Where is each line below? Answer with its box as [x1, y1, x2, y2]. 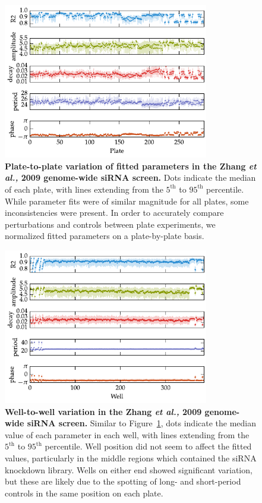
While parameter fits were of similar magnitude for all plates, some [5, 194, 249, 207]
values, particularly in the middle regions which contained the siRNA [5, 451, 257, 464]
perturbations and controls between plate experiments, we [5, 218, 216, 230]
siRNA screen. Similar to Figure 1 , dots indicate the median [27, 417, 257, 429]
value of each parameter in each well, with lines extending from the [5, 428, 250, 441]
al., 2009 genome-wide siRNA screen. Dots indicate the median [5, 171, 256, 184]
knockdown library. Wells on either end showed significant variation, [5, 463, 252, 476]
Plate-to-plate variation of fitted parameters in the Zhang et [5, 159, 257, 172]
